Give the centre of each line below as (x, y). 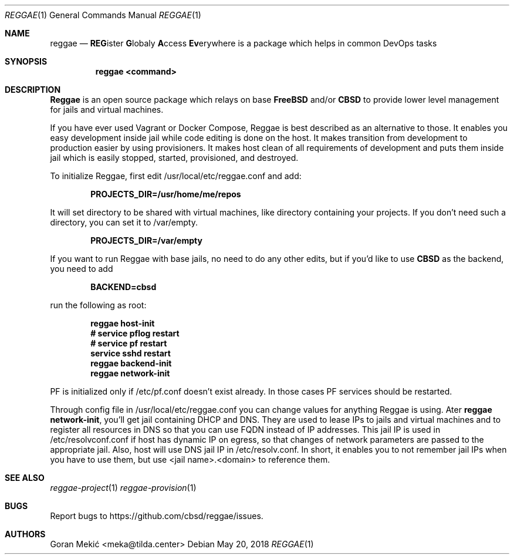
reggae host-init (123, 323)
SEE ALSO (25, 478)
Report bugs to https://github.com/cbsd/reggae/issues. (157, 516)
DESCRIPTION (33, 90)
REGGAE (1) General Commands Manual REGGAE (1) (103, 15)
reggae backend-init (131, 363)
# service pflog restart (135, 333)
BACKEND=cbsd (124, 287)
